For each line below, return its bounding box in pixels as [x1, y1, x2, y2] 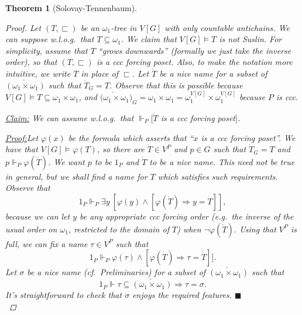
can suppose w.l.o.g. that [5, 33, 94, 45]
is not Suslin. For [219, 33, 282, 45]
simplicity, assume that [5, 44, 88, 56]
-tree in [111, 21, 137, 33]
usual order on [5, 222, 57, 235]
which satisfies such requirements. [157, 170, 278, 182]
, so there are [97, 143, 145, 155]
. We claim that [121, 33, 177, 45]
